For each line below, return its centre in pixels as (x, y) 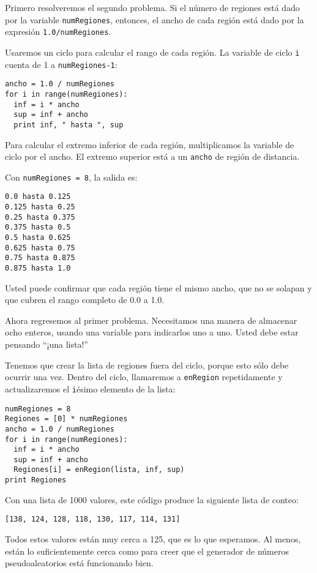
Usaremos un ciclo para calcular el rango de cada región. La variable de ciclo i (152, 52)
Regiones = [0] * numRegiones (66, 419)
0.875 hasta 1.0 (38, 268)
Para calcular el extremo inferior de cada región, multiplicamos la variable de (150, 144)
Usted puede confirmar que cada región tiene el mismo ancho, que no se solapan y (158, 287)
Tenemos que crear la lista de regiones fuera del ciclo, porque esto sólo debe (147, 365)
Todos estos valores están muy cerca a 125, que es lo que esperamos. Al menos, (153, 539)
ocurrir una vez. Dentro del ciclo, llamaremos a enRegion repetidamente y (144, 377)
